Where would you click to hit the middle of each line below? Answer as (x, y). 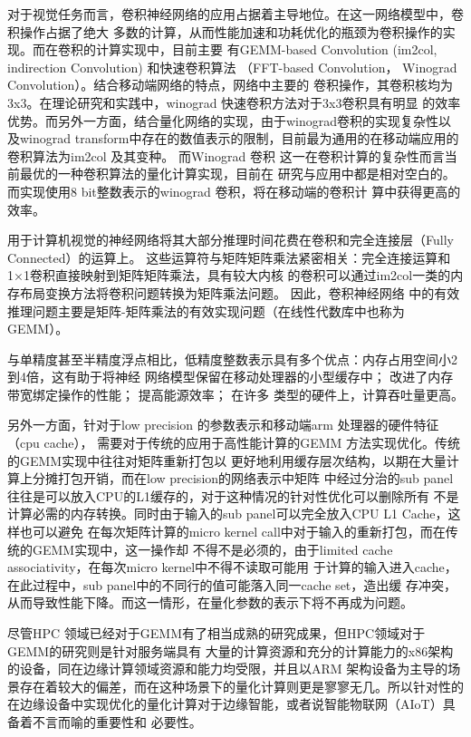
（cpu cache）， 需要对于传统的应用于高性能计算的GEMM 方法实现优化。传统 (234, 443)
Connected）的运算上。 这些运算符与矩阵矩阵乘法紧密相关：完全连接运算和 (229, 257)
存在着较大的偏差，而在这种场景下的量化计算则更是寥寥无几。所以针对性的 (241, 686)
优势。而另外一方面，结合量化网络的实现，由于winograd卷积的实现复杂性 (223, 120)
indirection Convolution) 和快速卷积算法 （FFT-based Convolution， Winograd (232, 67)
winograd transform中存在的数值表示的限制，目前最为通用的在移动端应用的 (239, 138)
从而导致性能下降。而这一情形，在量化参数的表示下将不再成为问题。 (210, 602)
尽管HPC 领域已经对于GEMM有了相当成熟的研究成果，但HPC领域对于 (216, 633)
